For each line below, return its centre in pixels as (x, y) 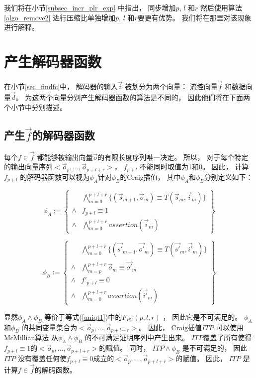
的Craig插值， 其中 (150, 177)
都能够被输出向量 (65, 157)
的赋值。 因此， (201, 358)
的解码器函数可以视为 (55, 177)
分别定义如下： (228, 177)
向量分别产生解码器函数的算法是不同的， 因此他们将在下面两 (152, 97)
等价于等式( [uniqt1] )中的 (83, 316)
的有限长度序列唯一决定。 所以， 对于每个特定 (173, 157)
